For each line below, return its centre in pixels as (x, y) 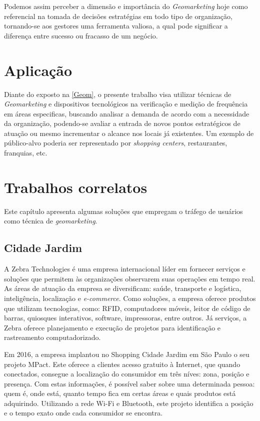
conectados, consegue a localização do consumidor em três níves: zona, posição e (127, 374)
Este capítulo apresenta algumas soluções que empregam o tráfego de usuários (123, 211)
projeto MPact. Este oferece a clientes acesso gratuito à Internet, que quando (122, 364)
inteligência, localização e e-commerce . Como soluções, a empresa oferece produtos (130, 298)
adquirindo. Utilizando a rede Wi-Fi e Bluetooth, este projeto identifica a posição (129, 403)
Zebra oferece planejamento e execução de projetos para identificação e (112, 327)
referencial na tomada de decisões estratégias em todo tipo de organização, (118, 16)
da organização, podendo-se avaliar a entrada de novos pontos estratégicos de (122, 123)
